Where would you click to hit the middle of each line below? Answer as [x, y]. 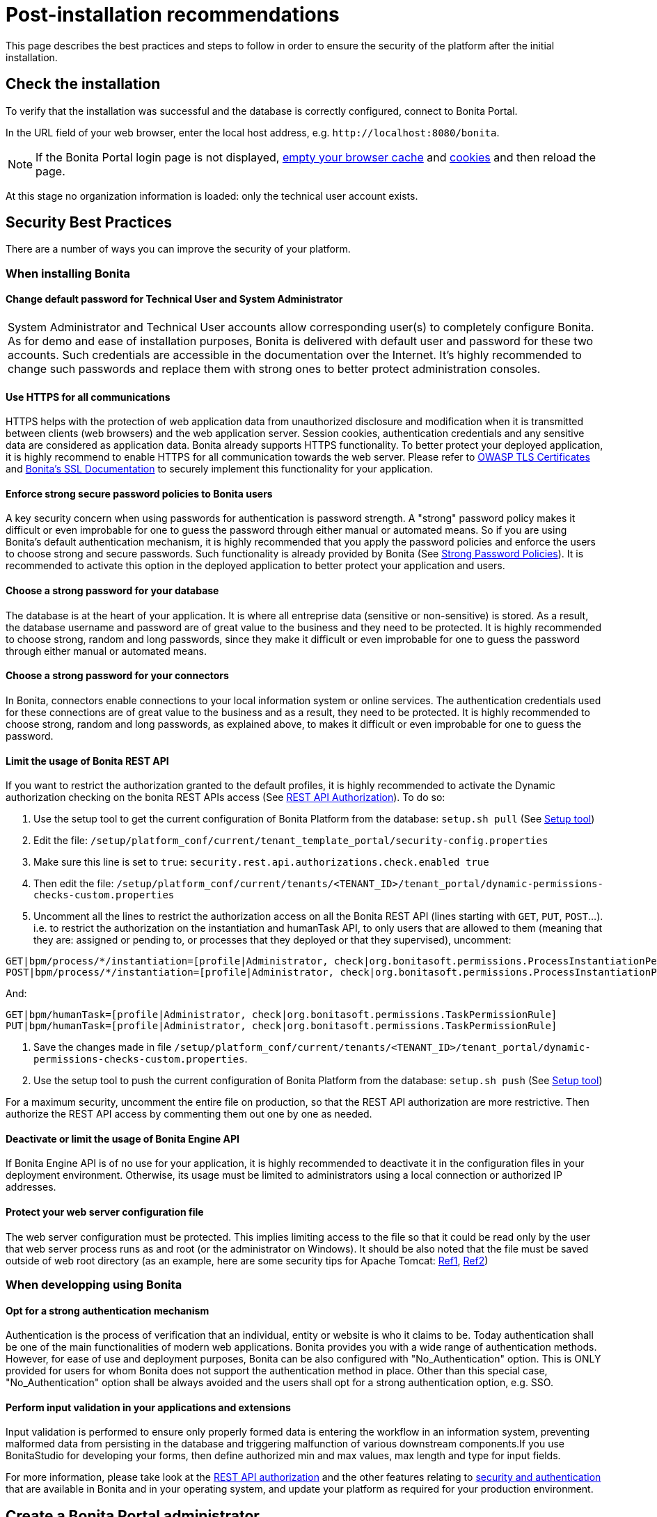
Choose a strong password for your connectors [117, 676]
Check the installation [83, 84]
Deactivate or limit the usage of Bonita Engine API [122, 1138]
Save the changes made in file [103, 1047]
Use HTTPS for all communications [88, 397]
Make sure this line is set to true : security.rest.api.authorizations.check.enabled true [261, 862]
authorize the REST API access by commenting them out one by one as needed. [189, 1114]
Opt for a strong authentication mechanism [108, 1310]
